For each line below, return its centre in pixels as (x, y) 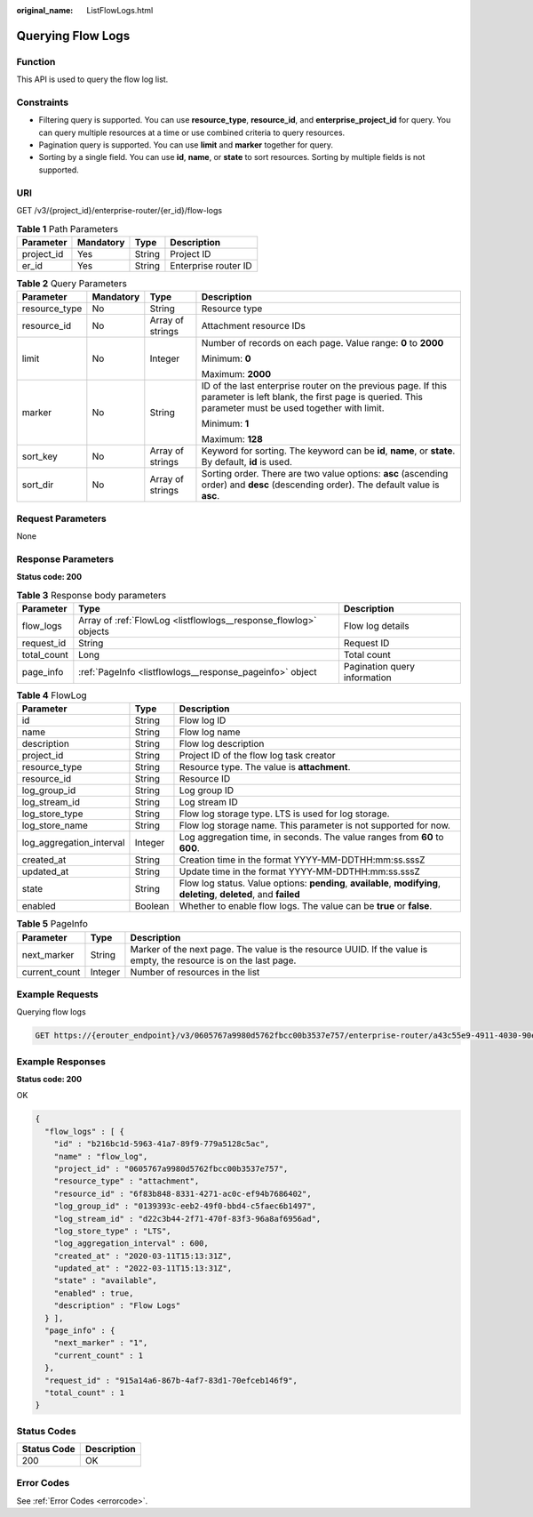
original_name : (45, 10)
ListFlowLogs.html (120, 10)
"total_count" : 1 (84, 1393)
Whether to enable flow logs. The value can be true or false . (306, 906)
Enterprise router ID (211, 265)
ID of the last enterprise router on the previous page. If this (324, 386)
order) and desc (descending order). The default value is (320, 485)
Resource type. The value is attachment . (265, 767)
